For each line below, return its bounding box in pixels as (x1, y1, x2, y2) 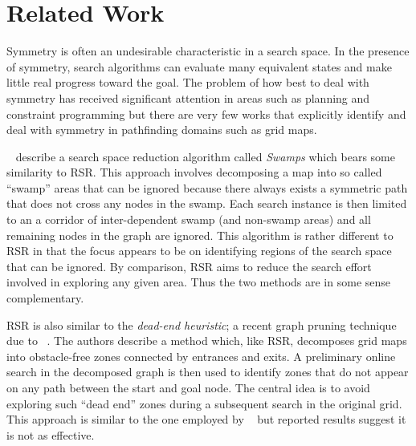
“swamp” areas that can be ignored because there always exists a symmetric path (6, 179, 408, 196)
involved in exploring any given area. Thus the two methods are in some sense (6, 274, 391, 290)
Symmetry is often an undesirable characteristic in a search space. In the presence (6, 43, 410, 59)
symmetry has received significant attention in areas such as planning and (6, 89, 370, 106)
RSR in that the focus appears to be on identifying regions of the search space (6, 242, 392, 259)
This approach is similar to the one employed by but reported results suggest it (6, 411, 406, 428)
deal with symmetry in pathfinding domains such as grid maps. (6, 121, 317, 138)
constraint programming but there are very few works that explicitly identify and (6, 105, 406, 122)
